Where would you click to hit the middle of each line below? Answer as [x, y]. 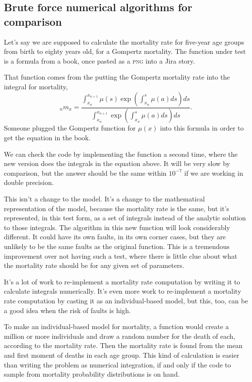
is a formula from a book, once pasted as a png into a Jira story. [100, 60]
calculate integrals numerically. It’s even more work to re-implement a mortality [123, 291]
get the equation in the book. [47, 138]
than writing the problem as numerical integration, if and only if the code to [118, 364]
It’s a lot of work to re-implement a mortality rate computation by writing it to [122, 281]
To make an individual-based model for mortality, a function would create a [117, 326]
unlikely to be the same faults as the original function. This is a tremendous [117, 246]
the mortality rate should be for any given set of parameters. [94, 265]
